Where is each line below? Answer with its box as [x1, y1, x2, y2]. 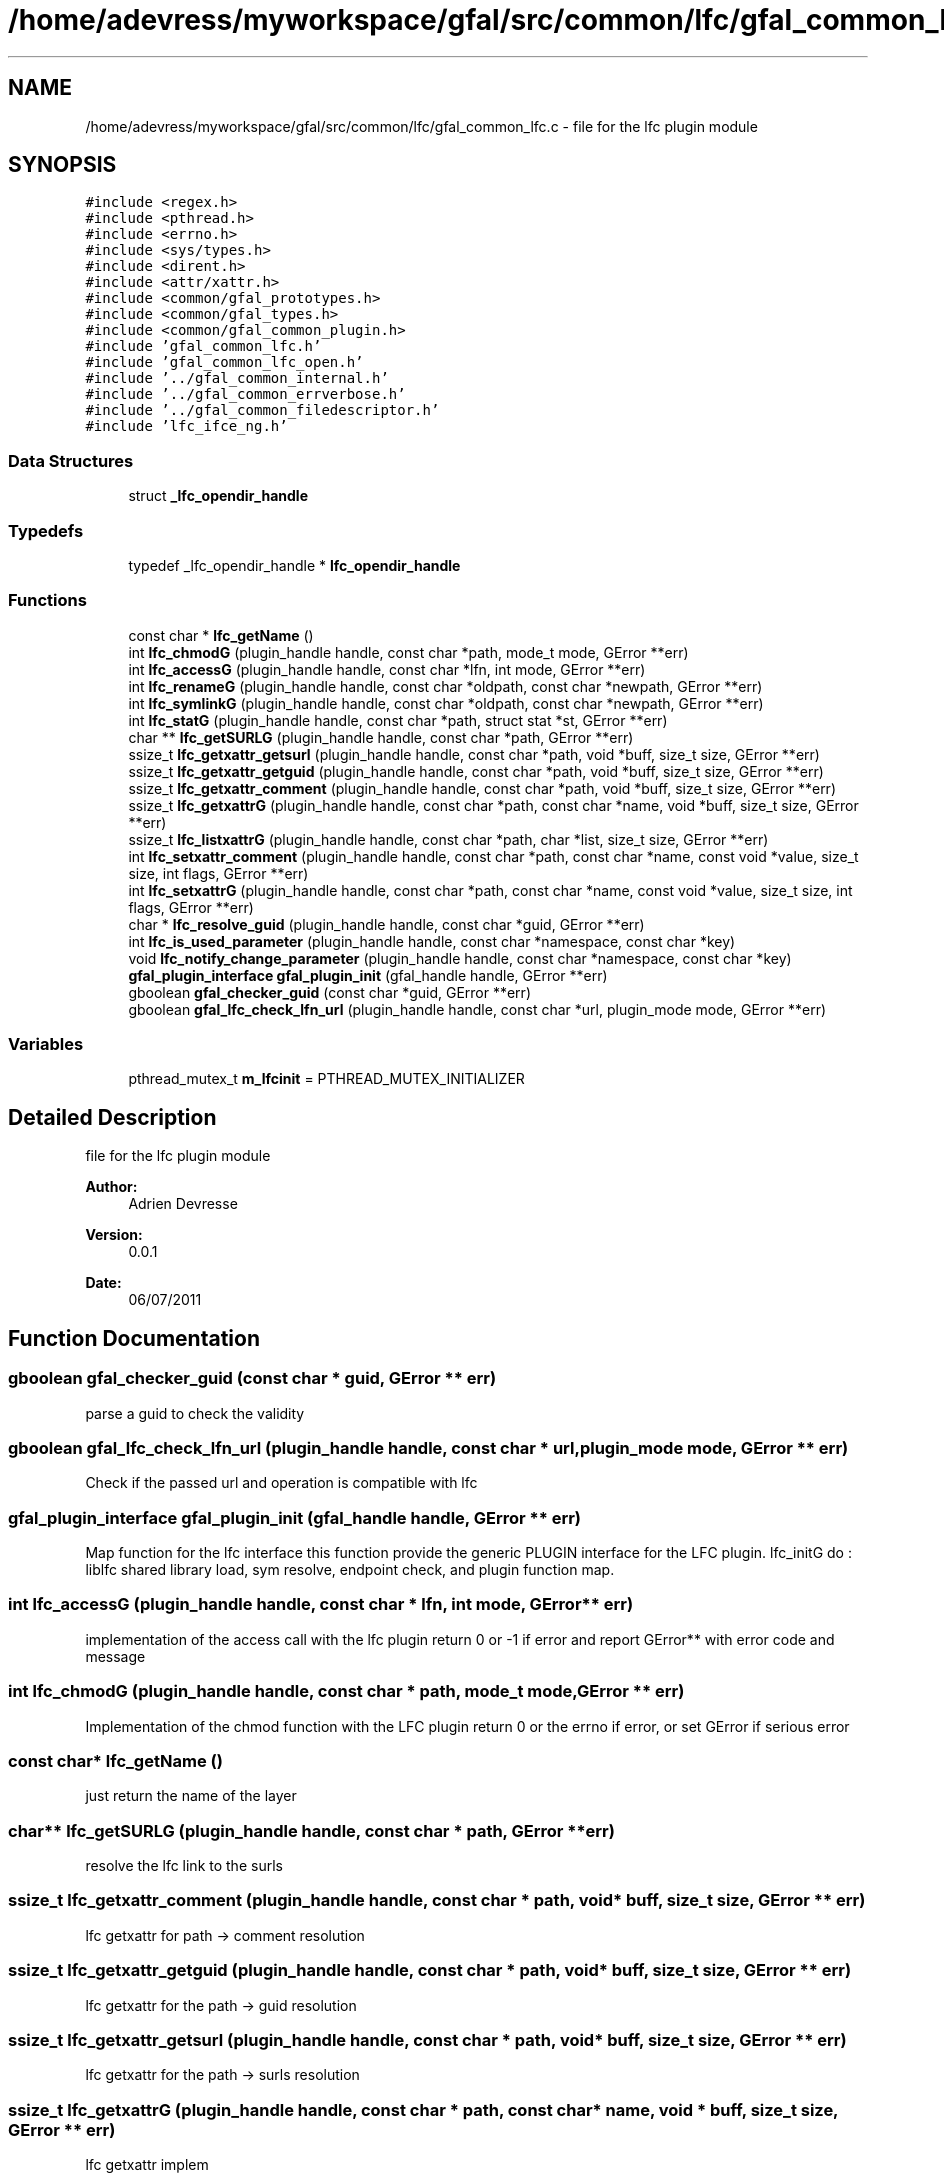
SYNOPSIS [8, 152, 117, 178]
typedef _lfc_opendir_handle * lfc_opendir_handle [128, 556, 461, 574]
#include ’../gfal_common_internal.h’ [85, 370, 389, 387]
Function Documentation [8, 1325, 260, 1351]
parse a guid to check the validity [85, 1404, 305, 1422]
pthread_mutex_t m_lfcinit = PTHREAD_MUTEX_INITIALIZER [128, 1070, 525, 1088]
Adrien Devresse [128, 1195, 238, 1213]
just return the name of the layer [85, 1787, 297, 1805]
